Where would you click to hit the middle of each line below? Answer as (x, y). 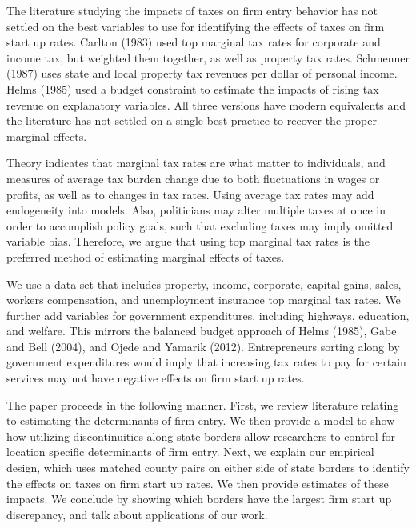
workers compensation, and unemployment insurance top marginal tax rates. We (204, 300)
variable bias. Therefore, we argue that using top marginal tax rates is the (188, 241)
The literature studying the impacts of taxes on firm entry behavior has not (192, 10)
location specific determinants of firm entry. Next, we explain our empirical (190, 452)
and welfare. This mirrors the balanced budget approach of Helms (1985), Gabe (202, 331)
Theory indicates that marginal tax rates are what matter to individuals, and (196, 163)
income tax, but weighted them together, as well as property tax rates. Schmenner (208, 57)
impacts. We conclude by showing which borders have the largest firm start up (199, 499)
